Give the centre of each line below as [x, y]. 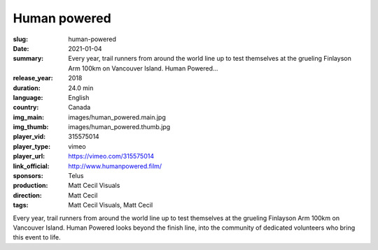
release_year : [33, 78]
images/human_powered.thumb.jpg [119, 127]
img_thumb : [31, 127]
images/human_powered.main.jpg [117, 117]
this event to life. [37, 237]
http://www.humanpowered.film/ [115, 166]
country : [26, 108]
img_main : [29, 117]
